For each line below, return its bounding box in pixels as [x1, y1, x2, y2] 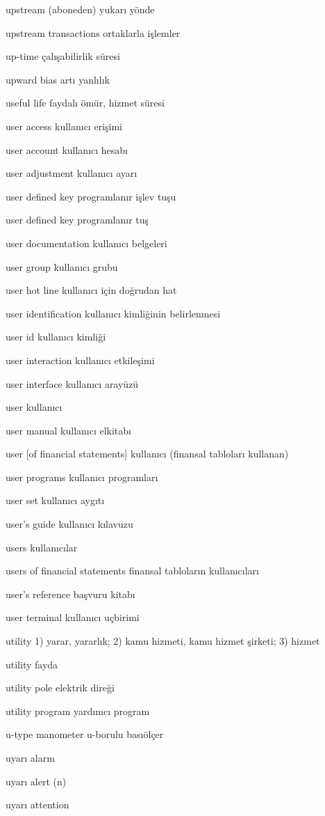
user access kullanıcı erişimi [6, 118, 122, 133]
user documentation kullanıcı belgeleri [6, 235, 167, 250]
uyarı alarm [6, 751, 55, 764]
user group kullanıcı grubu [6, 259, 118, 274]
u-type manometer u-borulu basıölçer [6, 727, 164, 742]
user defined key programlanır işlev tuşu [6, 189, 176, 203]
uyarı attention [6, 797, 69, 812]
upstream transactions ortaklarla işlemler [6, 25, 181, 40]
